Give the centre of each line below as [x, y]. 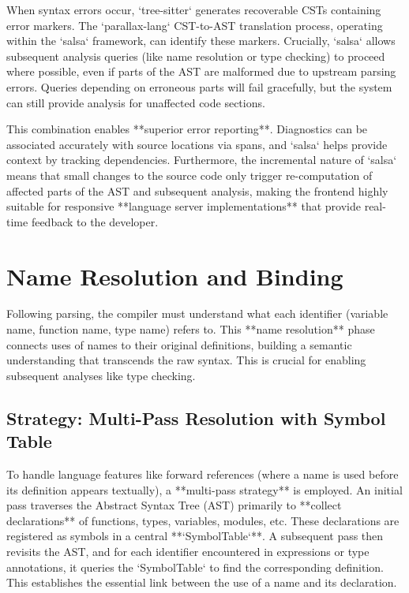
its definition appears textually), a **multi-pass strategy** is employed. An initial [204, 489]
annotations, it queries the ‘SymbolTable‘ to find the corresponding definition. [195, 567]
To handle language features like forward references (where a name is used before [203, 474]
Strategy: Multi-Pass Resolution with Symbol [196, 418]
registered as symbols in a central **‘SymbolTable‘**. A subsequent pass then [195, 536]
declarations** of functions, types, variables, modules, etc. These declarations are [203, 520]
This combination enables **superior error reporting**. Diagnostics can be [187, 129]
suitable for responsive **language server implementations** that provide [184, 206]
